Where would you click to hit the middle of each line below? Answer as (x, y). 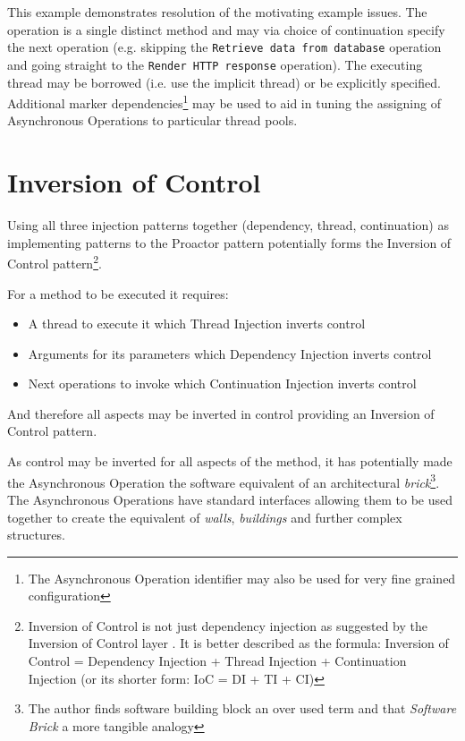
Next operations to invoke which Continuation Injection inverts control (222, 383)
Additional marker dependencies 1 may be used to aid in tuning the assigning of (224, 102)
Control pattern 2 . (55, 262)
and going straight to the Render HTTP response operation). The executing (215, 64)
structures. (36, 535)
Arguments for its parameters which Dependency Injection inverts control (230, 353)
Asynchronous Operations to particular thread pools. (152, 120)
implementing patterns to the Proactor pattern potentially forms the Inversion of (229, 242)
